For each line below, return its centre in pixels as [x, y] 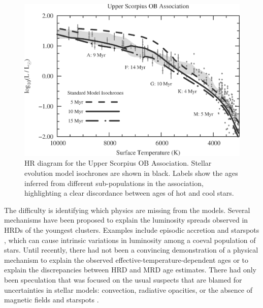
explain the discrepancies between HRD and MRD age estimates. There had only [130, 270]
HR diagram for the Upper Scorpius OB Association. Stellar [118, 163]
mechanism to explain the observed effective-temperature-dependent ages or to [126, 259]
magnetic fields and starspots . [52, 300]
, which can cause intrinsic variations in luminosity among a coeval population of [130, 240]
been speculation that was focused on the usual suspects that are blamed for [123, 279]
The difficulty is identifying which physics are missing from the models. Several [127, 210]
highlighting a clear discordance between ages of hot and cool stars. [129, 193]
